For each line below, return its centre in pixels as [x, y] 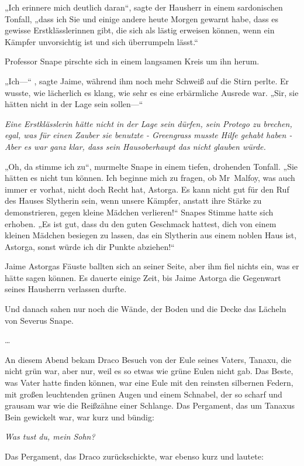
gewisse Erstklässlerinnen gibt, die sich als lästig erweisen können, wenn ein [140, 30]
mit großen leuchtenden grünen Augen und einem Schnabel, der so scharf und [144, 394]
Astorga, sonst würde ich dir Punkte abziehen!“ [90, 246]
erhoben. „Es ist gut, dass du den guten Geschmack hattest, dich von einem [141, 223]
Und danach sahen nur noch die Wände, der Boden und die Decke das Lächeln [146, 309]
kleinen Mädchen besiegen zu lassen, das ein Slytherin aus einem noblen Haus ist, [151, 235]
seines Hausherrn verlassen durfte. [66, 289]
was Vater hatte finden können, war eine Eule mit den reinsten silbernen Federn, [149, 383]
